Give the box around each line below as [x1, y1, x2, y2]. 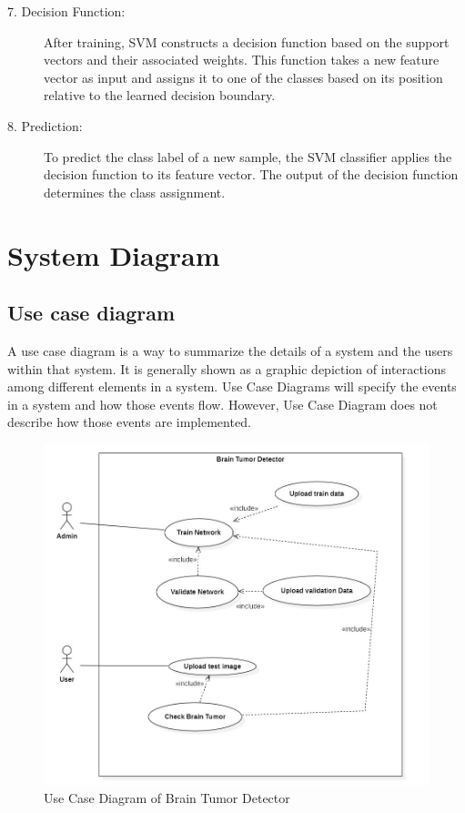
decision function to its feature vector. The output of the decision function [44, 165, 459, 184]
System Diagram [7, 236, 220, 273]
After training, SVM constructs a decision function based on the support [44, 32, 450, 51]
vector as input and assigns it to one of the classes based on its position [44, 67, 443, 86]
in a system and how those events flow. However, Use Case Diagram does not [7, 394, 438, 413]
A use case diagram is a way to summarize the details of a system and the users [7, 340, 453, 360]
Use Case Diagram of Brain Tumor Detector [44, 788, 290, 807]
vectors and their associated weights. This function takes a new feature [44, 50, 440, 69]
